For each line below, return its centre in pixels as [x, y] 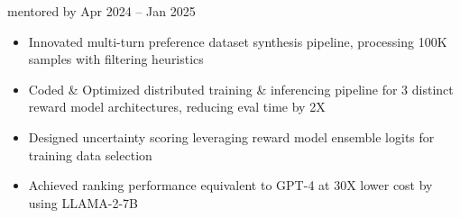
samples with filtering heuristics [116, 59]
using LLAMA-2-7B [83, 202]
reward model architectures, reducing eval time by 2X [177, 107]
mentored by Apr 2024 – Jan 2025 [101, 11]
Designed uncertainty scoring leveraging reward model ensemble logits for [231, 136]
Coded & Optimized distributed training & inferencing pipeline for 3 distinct [241, 89]
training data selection [90, 154]
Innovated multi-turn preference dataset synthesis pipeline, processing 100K [238, 41]
